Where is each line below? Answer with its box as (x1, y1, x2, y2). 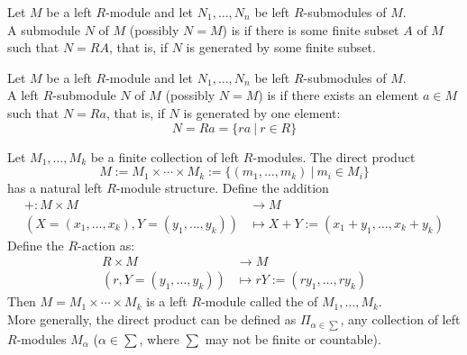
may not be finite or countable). (205, 329, 381, 348)
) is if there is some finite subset (222, 20, 399, 39)
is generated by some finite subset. (186, 38, 376, 57)
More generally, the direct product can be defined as (7, 310, 297, 329)
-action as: (78, 235, 135, 254)
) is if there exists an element (258, 86, 419, 105)
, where (139, 329, 179, 348)
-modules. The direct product (252, 147, 416, 166)
